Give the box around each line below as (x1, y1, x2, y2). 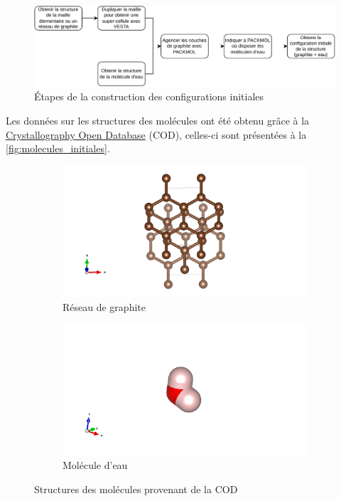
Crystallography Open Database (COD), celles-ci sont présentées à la (6, 127, 307, 142)
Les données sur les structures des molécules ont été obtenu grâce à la (6, 113, 310, 128)
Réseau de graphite (63, 299, 146, 314)
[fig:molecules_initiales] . (6, 141, 110, 156)
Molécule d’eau (63, 458, 128, 473)
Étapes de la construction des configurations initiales (34, 89, 264, 104)
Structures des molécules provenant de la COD (34, 482, 238, 497)
